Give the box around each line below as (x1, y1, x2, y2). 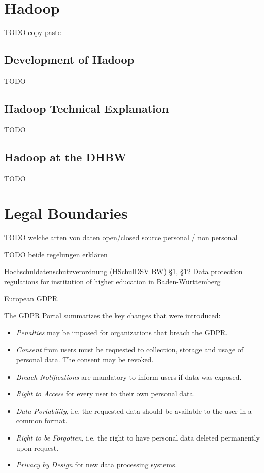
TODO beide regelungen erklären (4, 249, 108, 259)
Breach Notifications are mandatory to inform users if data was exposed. (16, 371, 242, 382)
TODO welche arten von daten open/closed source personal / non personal (4, 232, 238, 243)
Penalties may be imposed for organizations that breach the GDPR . (16, 327, 228, 337)
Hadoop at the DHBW (4, 149, 126, 164)
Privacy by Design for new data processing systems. (16, 459, 177, 470)
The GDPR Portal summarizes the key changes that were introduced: (4, 310, 221, 321)
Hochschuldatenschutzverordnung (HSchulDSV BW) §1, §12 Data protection (4, 266, 243, 277)
